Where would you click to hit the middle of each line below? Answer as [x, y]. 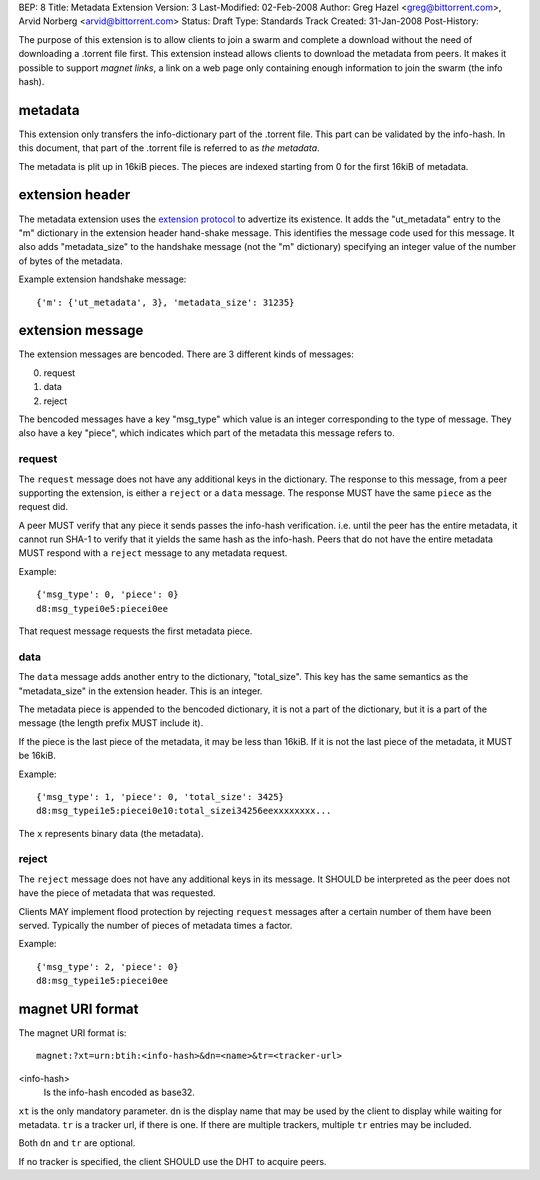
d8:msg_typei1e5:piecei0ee [102, 981]
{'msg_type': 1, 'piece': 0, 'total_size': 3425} [160, 796]
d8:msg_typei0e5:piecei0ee [102, 608]
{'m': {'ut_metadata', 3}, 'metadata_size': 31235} [165, 302]
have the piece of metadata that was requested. [117, 893]
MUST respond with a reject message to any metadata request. [153, 553]
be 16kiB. [37, 756]
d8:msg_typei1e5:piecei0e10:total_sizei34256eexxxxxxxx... [184, 811]
